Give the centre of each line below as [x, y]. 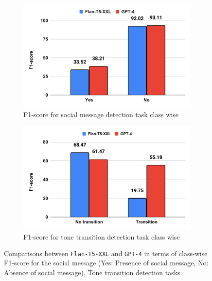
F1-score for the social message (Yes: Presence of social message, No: [106, 263]
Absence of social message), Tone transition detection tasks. [93, 272]
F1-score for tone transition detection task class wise [102, 237]
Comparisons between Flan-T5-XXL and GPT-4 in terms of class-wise [106, 253]
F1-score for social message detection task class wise [101, 114]
